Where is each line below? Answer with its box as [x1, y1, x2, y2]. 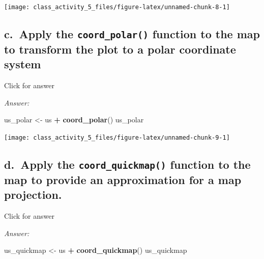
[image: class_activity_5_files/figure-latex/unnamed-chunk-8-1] [4, 4, 230, 11]
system [4, 56, 41, 72]
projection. [4, 187, 62, 202]
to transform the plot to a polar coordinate [4, 41, 236, 57]
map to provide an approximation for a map [4, 172, 242, 188]
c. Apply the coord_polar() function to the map [4, 26, 260, 42]
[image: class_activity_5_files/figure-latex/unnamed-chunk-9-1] [4, 134, 230, 141]
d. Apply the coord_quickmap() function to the [4, 157, 251, 172]
